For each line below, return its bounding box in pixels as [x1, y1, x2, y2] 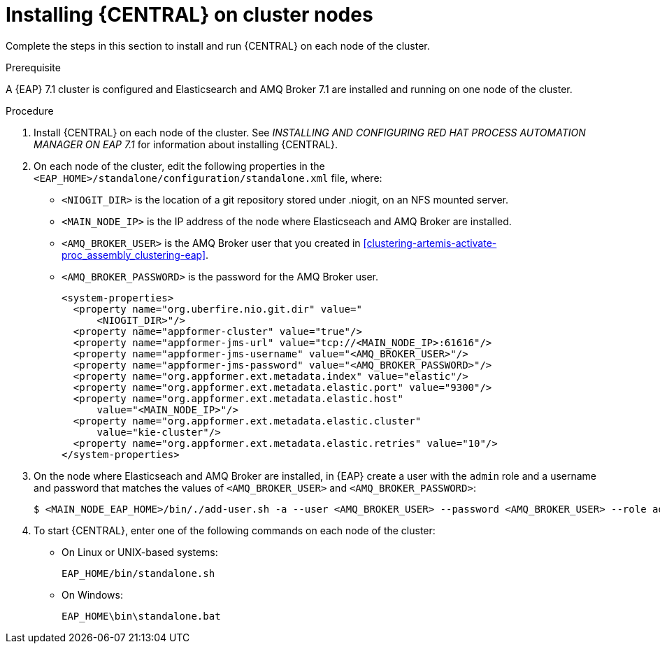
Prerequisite [6, 61, 61, 73]
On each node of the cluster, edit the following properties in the [34, 159, 325, 172]
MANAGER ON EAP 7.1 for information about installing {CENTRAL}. [34, 138, 338, 150]
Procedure [6, 104, 54, 117]
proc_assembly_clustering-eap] [62, 248, 206, 261]
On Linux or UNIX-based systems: [62, 545, 218, 558]
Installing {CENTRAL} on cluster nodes [6, 3, 373, 27]
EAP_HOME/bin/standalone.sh [62, 567, 215, 579]
